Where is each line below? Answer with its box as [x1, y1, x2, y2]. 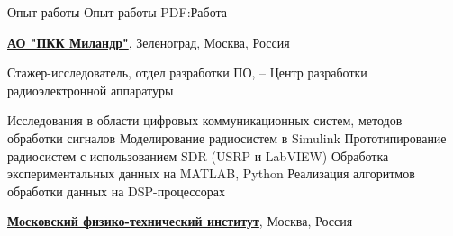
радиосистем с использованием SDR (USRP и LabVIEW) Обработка [7, 146, 389, 165]
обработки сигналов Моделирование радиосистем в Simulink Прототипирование [7, 128, 447, 147]
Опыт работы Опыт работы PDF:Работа [7, 3, 227, 21]
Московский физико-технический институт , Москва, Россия [7, 212, 353, 231]
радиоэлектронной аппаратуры [7, 80, 174, 99]
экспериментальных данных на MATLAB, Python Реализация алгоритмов [7, 164, 415, 183]
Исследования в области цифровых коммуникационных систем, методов [7, 111, 403, 130]
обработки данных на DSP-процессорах [7, 181, 225, 200]
